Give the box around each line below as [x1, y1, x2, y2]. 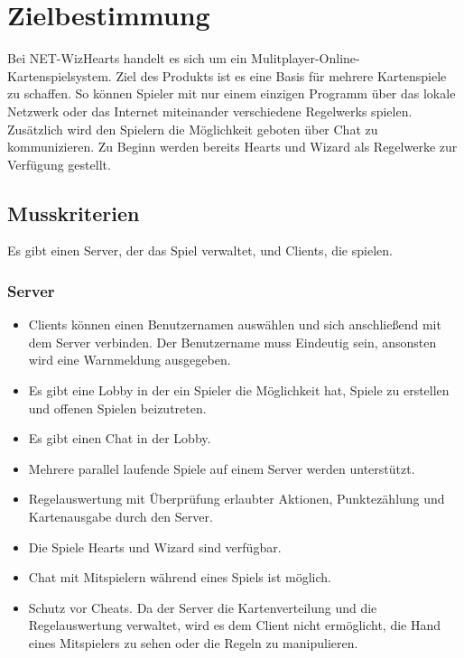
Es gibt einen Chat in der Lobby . [28, 429, 211, 448]
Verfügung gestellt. [7, 154, 111, 173]
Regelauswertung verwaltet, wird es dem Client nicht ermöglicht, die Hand [28, 616, 441, 635]
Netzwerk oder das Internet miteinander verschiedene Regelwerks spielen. [7, 101, 413, 120]
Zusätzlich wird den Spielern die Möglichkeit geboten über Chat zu [7, 119, 378, 138]
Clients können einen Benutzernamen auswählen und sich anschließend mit [28, 315, 441, 334]
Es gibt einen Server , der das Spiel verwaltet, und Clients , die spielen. [7, 241, 393, 260]
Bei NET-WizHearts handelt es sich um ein [7, 49, 247, 68]
